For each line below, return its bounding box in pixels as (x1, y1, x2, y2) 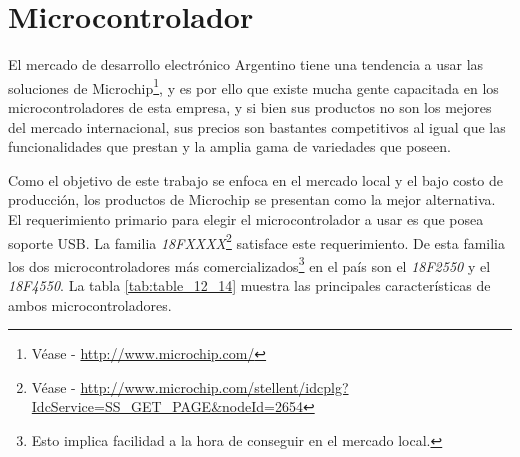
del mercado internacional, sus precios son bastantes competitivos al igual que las (8, 116, 506, 137)
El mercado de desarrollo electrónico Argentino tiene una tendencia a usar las (8, 54, 484, 75)
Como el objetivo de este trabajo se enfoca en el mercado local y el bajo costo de (8, 169, 503, 190)
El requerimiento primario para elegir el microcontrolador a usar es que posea (8, 208, 484, 229)
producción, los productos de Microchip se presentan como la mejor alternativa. (8, 189, 496, 210)
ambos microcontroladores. (8, 294, 172, 315)
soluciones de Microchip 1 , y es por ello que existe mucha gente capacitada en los (8, 74, 499, 98)
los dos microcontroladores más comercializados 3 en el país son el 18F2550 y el (8, 252, 491, 276)
